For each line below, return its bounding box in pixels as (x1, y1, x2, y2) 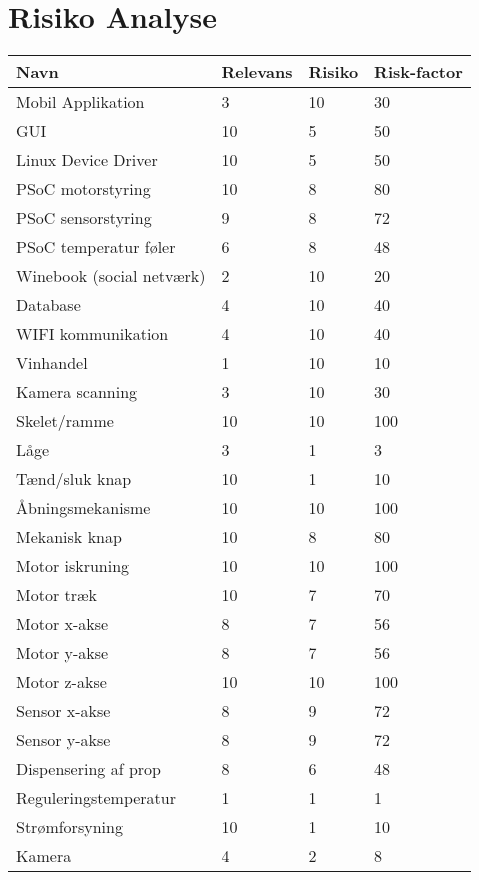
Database (16, 293, 81, 317)
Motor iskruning (16, 554, 130, 578)
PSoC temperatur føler (16, 235, 176, 259)
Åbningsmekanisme (16, 496, 151, 520)
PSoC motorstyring (16, 177, 151, 201)
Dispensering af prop (16, 757, 161, 781)
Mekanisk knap (16, 525, 122, 549)
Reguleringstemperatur (16, 786, 177, 810)
